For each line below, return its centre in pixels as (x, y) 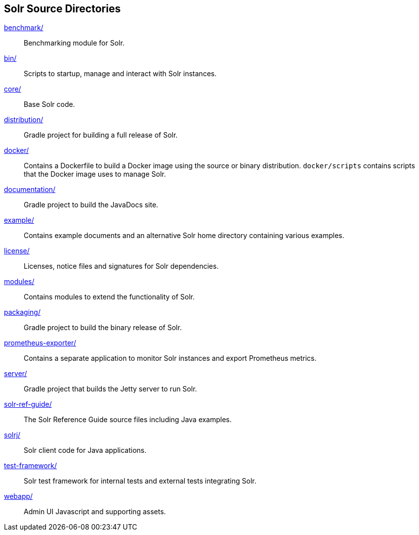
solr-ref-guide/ (28, 404)
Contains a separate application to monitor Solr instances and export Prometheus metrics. (170, 358)
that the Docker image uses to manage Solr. (95, 174)
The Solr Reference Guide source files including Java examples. (128, 420)
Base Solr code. (49, 104)
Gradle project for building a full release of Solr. (101, 135)
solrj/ (12, 435)
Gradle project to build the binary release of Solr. (103, 328)
